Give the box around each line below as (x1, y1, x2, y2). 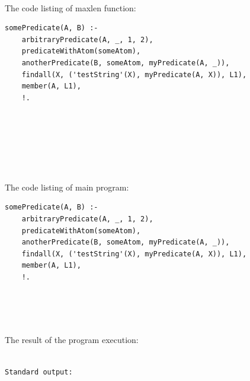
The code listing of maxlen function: (5, 1, 136, 14)
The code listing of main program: (5, 180, 129, 193)
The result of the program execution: (5, 334, 139, 346)
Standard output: (5, 367, 73, 376)
